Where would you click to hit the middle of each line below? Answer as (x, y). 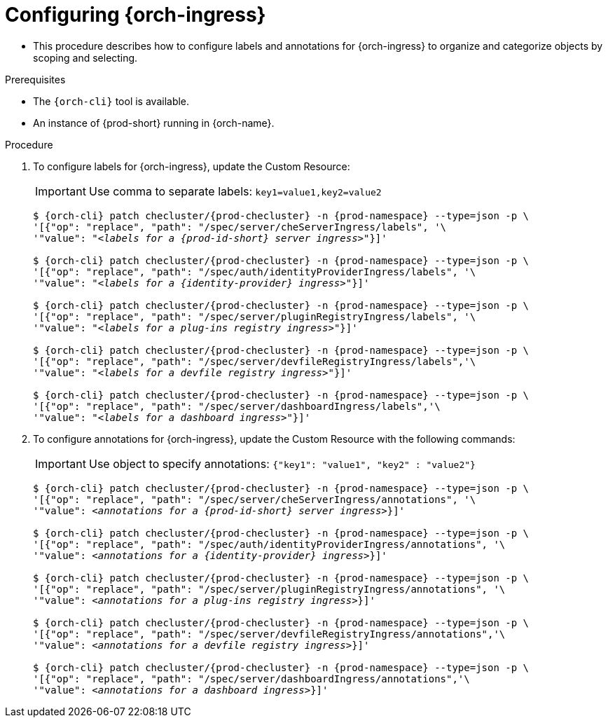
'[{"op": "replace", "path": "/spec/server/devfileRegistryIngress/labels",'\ (255, 361)
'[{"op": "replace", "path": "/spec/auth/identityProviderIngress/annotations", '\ (269, 544)
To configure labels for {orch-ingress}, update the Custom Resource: (192, 166)
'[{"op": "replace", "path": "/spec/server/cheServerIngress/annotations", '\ (255, 499)
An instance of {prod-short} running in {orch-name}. (154, 123)
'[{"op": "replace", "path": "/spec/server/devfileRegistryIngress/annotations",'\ (269, 634)
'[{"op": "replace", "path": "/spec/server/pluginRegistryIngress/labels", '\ (255, 316)
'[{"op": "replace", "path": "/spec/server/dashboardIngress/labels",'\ (237, 406)
